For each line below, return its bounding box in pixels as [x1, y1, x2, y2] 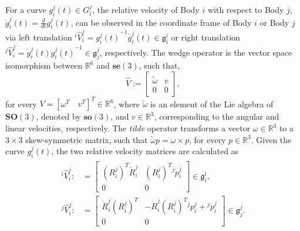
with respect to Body [207, 4, 284, 15]
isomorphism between [5, 59, 83, 72]
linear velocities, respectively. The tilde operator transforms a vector [5, 122, 251, 134]
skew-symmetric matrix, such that [25, 133, 148, 145]
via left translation [5, 31, 72, 43]
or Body [259, 16, 289, 28]
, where [113, 97, 140, 110]
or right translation [171, 31, 240, 43]
